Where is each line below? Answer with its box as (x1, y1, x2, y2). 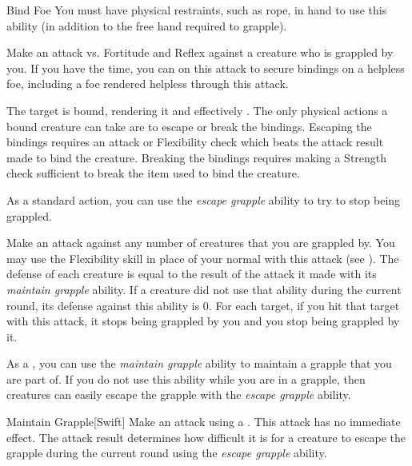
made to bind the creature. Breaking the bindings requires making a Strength (6, 149, 387, 165)
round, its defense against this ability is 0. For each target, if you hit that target (6, 297, 400, 313)
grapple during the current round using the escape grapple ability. (6, 444, 327, 461)
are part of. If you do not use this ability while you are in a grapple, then (6, 370, 366, 387)
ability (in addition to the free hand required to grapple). (6, 17, 287, 34)
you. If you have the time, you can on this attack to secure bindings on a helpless (6, 59, 405, 76)
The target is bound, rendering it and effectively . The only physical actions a (6, 102, 388, 118)
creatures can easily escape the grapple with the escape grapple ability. (6, 386, 351, 403)
